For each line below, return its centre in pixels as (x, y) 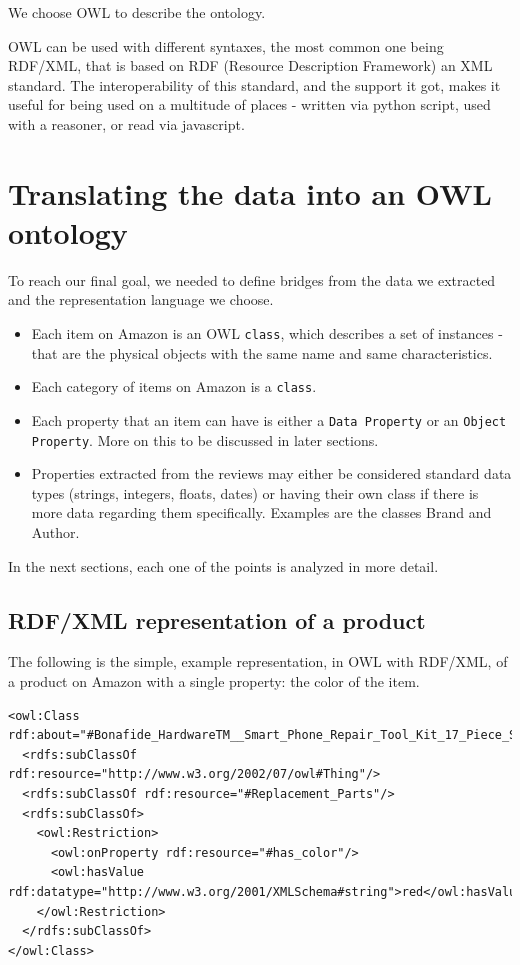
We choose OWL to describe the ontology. (137, 12)
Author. (55, 532)
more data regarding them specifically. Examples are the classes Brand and (261, 512)
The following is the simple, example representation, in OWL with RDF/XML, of (258, 661)
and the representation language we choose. (141, 299)
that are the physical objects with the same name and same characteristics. (262, 352)
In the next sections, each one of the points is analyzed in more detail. (223, 565)
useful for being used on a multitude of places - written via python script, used (249, 104)
